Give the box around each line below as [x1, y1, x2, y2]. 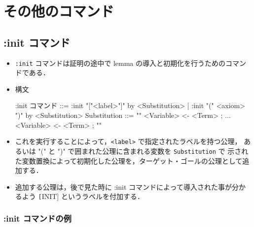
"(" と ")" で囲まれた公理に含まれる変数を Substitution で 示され [38, 145, 249, 156]
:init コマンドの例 [3, 212, 72, 224]
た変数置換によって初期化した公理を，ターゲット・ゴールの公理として [15, 155, 243, 166]
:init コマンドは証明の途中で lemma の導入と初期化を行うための [15, 57, 226, 68]
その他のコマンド [3, 1, 114, 21]
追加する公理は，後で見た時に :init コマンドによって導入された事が [15, 181, 232, 192]
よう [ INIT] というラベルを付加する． [22, 191, 144, 201]
